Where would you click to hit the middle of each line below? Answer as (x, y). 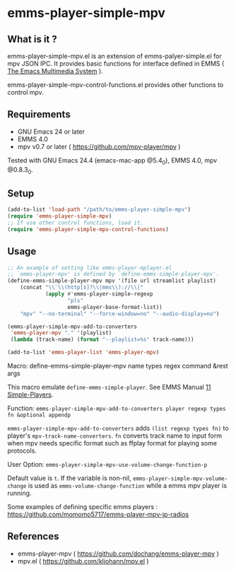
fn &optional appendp (39, 415)
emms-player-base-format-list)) (115, 307)
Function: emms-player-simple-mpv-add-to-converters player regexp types (117, 409)
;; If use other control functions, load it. (75, 223)
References (33, 536)
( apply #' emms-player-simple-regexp (99, 294)
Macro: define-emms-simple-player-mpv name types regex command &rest (118, 366)
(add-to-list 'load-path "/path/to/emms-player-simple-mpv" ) (99, 210)
